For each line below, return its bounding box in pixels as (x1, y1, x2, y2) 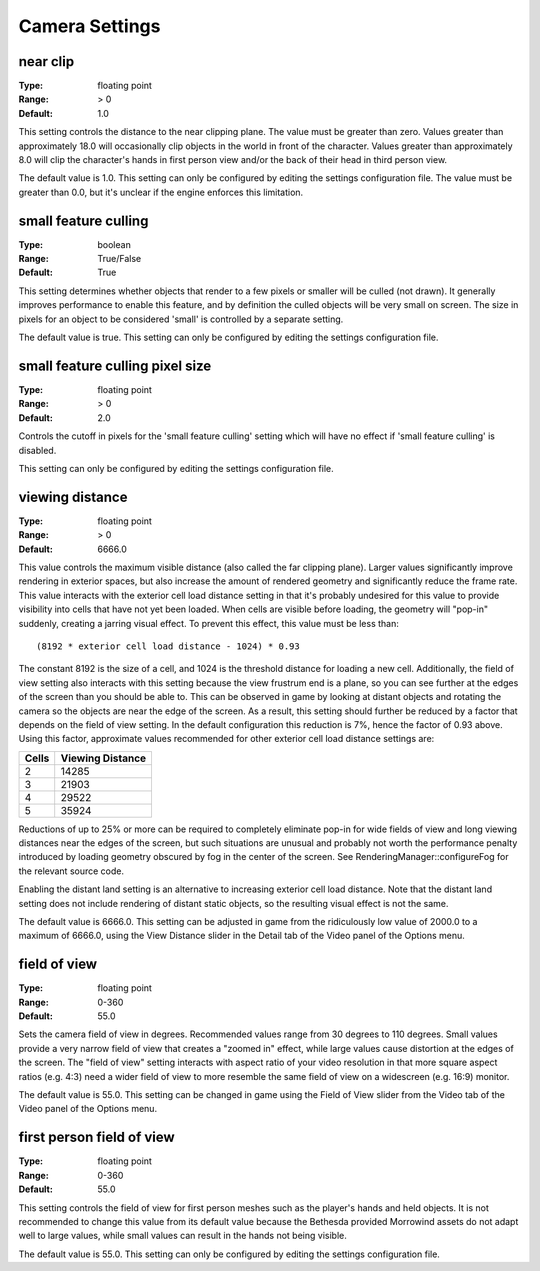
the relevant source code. (18, 865, 125, 877)
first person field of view (18, 1129, 175, 1146)
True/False (97, 253, 142, 265)
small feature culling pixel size (18, 357, 212, 374)
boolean (97, 238, 132, 250)
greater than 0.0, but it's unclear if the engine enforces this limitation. (18, 186, 304, 198)
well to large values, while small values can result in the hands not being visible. (18, 1230, 347, 1242)
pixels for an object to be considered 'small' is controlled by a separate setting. (18, 313, 344, 325)
